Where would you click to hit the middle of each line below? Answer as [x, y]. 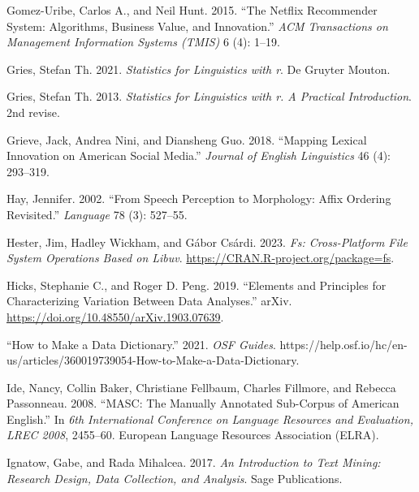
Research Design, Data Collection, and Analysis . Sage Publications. [175, 478]
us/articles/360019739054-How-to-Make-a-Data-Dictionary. [153, 360]
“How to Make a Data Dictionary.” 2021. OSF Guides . [141, 344]
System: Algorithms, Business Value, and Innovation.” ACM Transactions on [197, 26]
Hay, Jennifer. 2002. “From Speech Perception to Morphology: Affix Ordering [199, 199]
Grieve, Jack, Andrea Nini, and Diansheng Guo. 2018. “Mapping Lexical [187, 139]
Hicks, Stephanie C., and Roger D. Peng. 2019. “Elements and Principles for [197, 285]
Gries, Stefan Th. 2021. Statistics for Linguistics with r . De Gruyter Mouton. [199, 69]
